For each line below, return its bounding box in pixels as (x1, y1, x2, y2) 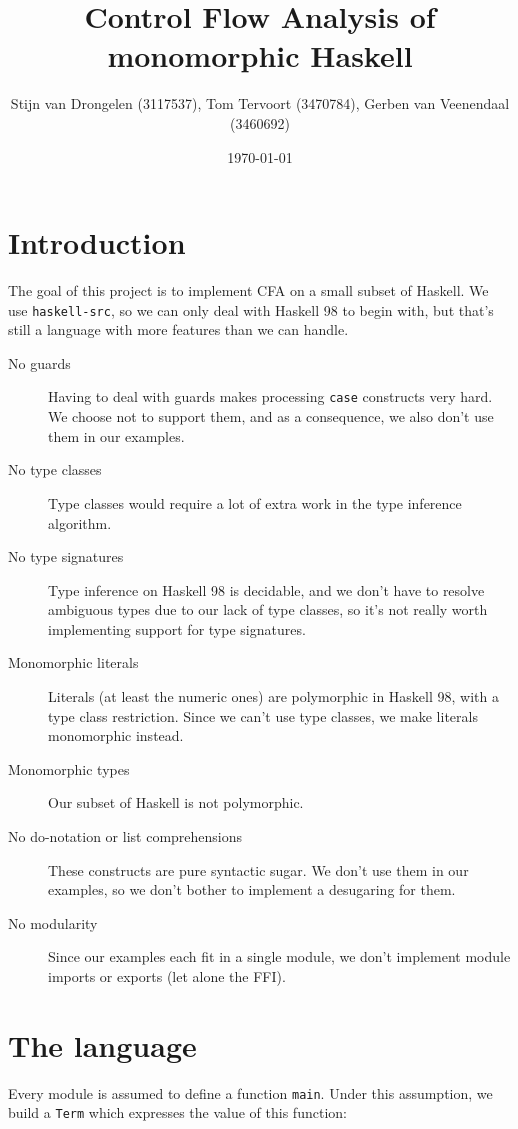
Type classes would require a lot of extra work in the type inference (48, 492, 462, 513)
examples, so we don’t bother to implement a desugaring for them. (48, 879, 456, 900)
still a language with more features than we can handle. (8, 319, 349, 340)
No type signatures (8, 546, 124, 567)
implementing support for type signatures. (48, 618, 306, 639)
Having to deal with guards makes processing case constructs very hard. (48, 386, 493, 407)
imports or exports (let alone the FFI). (48, 966, 286, 986)
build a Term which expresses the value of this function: (8, 1102, 347, 1123)
